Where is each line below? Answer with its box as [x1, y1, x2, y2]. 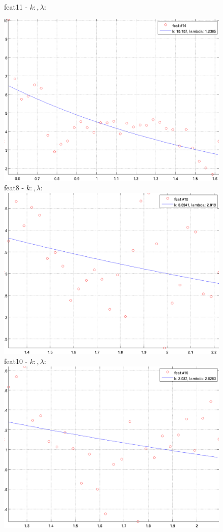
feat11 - [4, 2, 28, 12]
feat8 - [4, 182, 24, 193]
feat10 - [4, 356, 28, 367]
